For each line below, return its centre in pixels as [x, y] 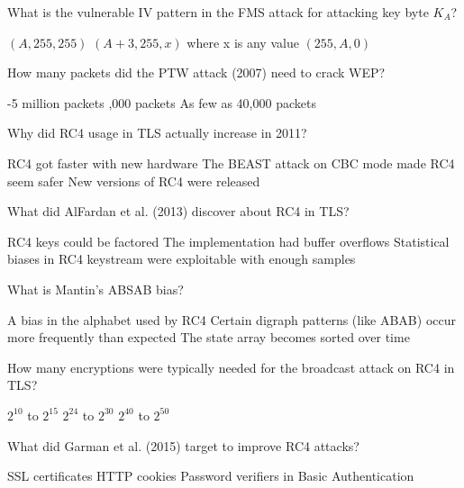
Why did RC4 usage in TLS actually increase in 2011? [157, 133]
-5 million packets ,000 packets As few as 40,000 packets [162, 102]
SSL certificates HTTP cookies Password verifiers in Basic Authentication [211, 476]
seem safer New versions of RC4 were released [134, 181]
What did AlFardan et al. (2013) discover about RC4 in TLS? [178, 211]
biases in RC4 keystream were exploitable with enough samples [182, 259]
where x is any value [243, 42]
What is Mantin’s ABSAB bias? [96, 289]
